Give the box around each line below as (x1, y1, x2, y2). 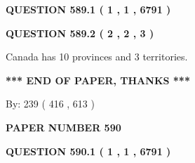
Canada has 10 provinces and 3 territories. (6, 49, 188, 64)
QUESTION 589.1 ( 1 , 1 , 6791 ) (6, 2, 171, 16)
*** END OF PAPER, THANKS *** (6, 72, 190, 87)
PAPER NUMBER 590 (6, 119, 121, 134)
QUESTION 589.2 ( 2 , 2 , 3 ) (6, 25, 154, 40)
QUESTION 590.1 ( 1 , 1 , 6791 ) (6, 143, 171, 158)
